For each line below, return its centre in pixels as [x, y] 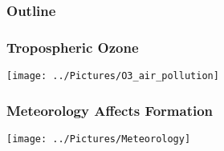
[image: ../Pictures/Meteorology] [99, 139]
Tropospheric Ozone [73, 47]
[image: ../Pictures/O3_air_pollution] [113, 76]
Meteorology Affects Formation [110, 110]
